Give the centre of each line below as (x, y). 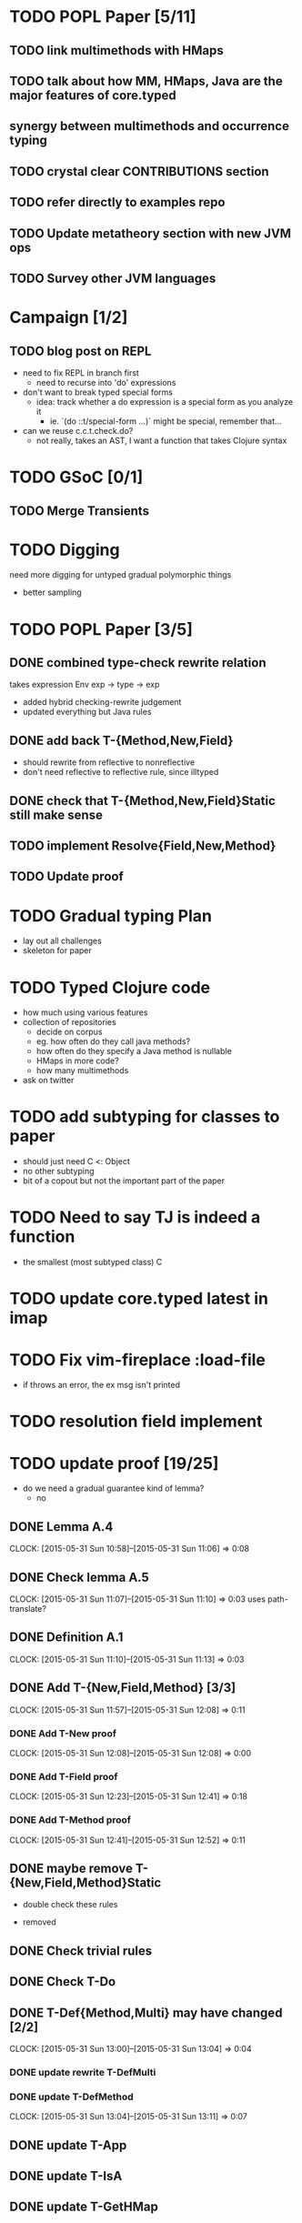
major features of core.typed (93, 95)
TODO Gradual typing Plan (111, 915)
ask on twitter (48, 1081)
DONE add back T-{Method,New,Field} (121, 740)
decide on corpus (69, 1032)
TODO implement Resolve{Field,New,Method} (143, 846)
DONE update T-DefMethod (71, 2097)
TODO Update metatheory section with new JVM (151, 233)
